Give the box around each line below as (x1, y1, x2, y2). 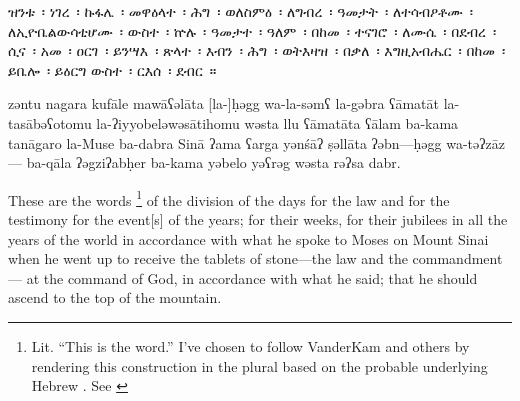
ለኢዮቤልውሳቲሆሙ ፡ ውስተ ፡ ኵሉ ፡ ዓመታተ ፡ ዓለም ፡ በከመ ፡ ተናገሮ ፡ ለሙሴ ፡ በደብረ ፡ (8, 20, 497, 41)
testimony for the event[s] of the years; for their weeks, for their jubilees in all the (8, 209, 508, 229)
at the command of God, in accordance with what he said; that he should (26, 267, 478, 288)
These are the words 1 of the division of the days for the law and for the (8, 186, 450, 210)
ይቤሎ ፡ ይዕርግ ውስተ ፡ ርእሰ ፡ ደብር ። (8, 59, 217, 80)
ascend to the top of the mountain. (8, 287, 222, 308)
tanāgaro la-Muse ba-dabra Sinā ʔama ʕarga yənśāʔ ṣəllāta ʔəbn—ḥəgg (8, 132, 442, 153)
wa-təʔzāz (446, 132, 505, 153)
